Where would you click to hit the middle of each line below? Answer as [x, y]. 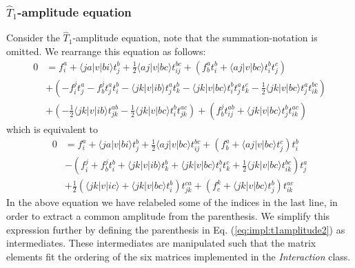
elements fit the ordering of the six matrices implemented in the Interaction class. [179, 256]
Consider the [33, 38]
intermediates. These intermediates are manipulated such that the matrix [161, 243]
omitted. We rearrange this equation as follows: [106, 51]
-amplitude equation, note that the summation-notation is [195, 38]
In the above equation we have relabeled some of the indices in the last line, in [172, 202]
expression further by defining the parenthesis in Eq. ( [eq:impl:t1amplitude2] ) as [176, 229]
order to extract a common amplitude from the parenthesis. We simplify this [168, 216]
